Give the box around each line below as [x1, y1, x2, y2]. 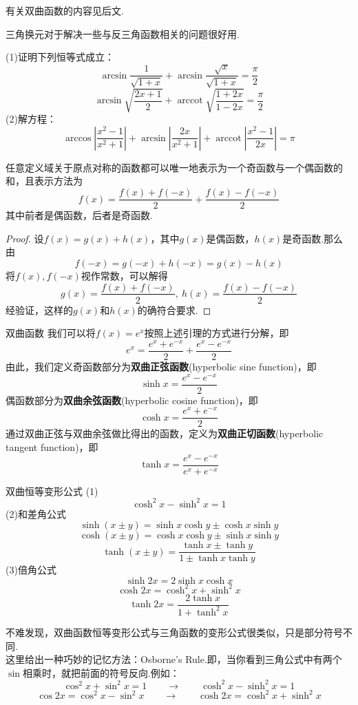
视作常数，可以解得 [81, 268, 168, 282]
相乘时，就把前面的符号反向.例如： [22, 665, 180, 680]
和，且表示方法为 [6, 173, 83, 188]
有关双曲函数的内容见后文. [6, 3, 124, 17]
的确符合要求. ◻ [137, 302, 211, 317]
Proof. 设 [6, 231, 44, 245]
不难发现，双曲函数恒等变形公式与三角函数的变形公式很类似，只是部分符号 [6, 624, 343, 639]
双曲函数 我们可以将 [6, 326, 96, 340]
